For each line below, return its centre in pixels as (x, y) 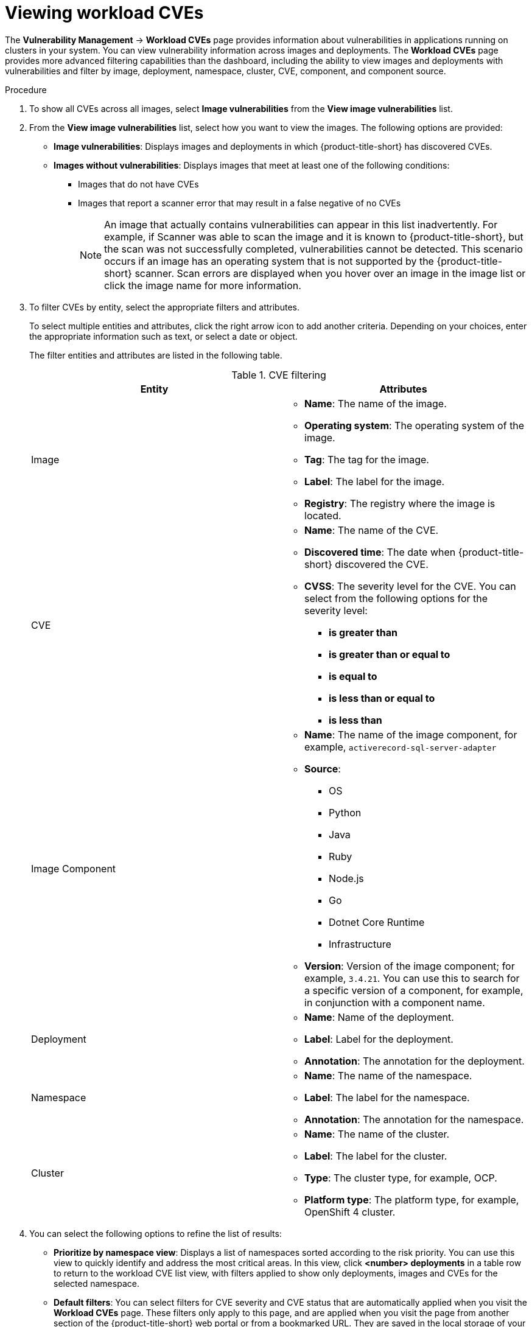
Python (345, 812)
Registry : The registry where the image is (400, 503)
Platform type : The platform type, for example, (412, 1199)
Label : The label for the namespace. (387, 1097)
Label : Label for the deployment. (379, 1039)
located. (323, 515)
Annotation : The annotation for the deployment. (415, 1061)
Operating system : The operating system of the (415, 425)
